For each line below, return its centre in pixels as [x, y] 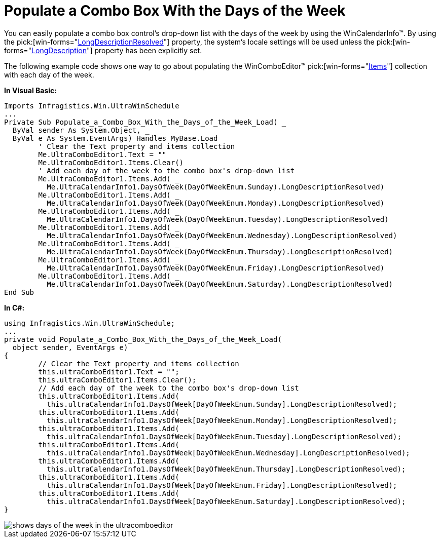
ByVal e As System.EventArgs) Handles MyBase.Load [115, 138]
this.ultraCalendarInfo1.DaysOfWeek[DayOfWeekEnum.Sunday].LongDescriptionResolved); [222, 404]
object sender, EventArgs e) [70, 347]
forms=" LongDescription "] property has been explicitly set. [103, 50]
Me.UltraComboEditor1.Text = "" [102, 154]
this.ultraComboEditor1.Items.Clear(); [117, 380]
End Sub [19, 292]
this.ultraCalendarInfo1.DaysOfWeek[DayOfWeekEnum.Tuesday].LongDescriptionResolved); [224, 436]
